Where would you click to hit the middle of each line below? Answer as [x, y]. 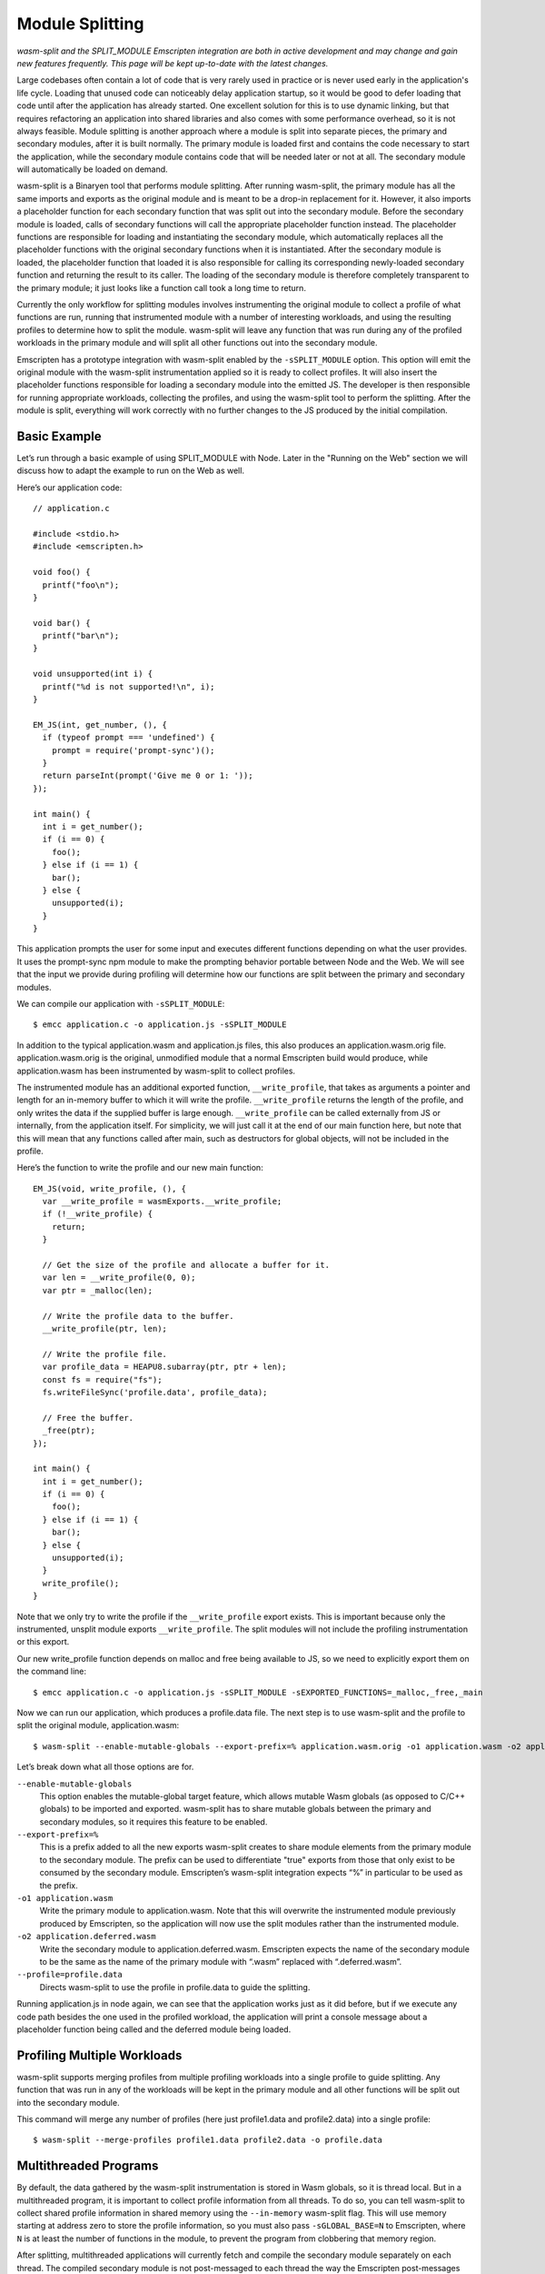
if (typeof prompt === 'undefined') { [129, 738]
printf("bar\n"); [81, 636]
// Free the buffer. [88, 1418]
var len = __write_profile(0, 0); [119, 1278]
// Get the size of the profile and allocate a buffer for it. [186, 1265]
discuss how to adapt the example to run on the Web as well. [131, 471]
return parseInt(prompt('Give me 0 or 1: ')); [148, 776]
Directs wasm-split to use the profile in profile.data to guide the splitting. [175, 1987]
